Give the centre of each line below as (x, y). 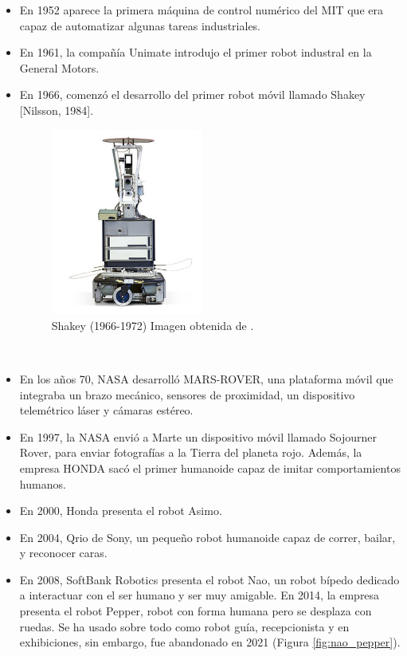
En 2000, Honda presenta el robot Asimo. (121, 511)
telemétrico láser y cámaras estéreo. (106, 410)
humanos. (43, 483)
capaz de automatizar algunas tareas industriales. (140, 25)
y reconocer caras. (63, 553)
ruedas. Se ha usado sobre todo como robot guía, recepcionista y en (184, 626)
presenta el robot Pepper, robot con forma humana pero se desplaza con (196, 611)
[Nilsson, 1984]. (57, 110)
